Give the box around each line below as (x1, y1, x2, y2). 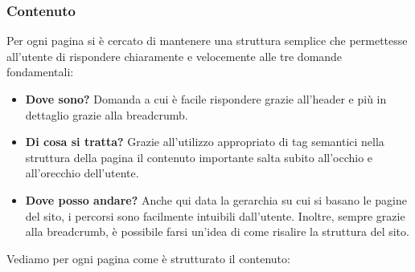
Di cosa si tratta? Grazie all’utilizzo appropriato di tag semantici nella (25, 133, 384, 150)
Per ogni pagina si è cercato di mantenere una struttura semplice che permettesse (6, 32, 408, 49)
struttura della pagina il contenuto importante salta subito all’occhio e (25, 148, 373, 165)
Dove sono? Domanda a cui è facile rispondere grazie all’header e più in (25, 91, 387, 107)
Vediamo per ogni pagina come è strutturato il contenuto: (6, 250, 290, 266)
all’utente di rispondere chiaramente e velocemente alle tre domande (6, 47, 343, 64)
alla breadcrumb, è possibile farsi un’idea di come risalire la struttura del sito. (25, 223, 409, 240)
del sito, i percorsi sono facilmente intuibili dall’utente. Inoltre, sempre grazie (25, 207, 405, 224)
